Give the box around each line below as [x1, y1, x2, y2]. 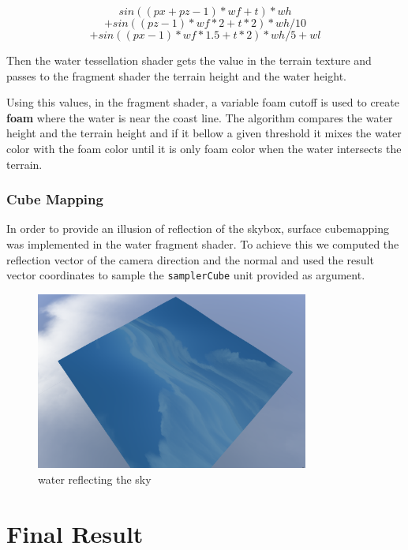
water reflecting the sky [38, 470, 152, 487]
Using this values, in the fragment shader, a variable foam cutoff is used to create [6, 94, 399, 110]
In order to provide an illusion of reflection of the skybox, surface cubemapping [6, 220, 390, 237]
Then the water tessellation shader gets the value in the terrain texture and [6, 52, 372, 68]
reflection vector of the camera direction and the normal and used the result [6, 251, 374, 268]
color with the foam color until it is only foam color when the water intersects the [6, 140, 402, 156]
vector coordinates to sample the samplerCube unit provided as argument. [6, 267, 365, 283]
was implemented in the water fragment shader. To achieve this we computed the [6, 235, 399, 252]
